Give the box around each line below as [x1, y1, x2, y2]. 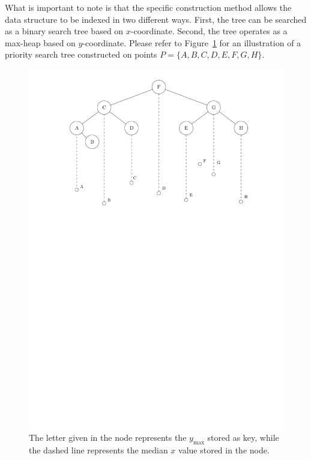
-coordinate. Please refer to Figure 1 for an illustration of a [82, 36, 301, 49]
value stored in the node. [178, 444, 270, 456]
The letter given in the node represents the [29, 431, 187, 444]
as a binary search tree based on [5, 25, 124, 37]
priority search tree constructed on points [5, 48, 157, 61]
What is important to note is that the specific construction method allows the [5, 1, 292, 13]
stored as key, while [207, 431, 279, 444]
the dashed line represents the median [29, 444, 168, 456]
